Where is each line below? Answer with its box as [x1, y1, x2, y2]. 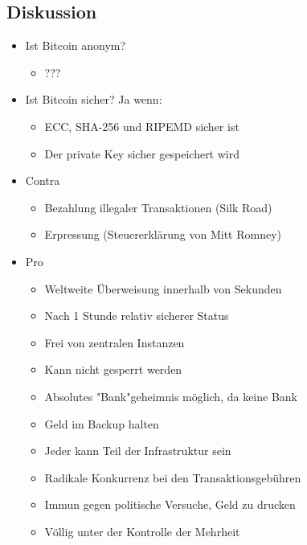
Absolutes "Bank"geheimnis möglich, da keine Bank [44, 387, 298, 404]
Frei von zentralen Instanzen [44, 334, 185, 350]
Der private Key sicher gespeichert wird [44, 145, 240, 162]
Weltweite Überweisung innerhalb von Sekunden [44, 280, 282, 297]
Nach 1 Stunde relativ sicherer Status [44, 307, 229, 324]
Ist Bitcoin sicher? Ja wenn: [25, 91, 162, 108]
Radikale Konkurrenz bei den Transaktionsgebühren [44, 469, 301, 486]
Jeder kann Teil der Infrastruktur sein [44, 442, 231, 459]
